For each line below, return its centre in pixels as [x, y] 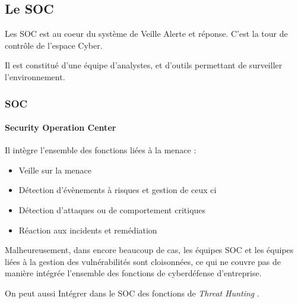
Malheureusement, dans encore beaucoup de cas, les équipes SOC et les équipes [149, 250]
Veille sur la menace [55, 170]
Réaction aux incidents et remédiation [88, 230]
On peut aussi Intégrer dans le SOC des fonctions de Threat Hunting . [132, 293]
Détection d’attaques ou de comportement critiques [112, 210]
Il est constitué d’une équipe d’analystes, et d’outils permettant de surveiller [144, 65]
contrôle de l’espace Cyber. [54, 45]
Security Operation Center [61, 127]
